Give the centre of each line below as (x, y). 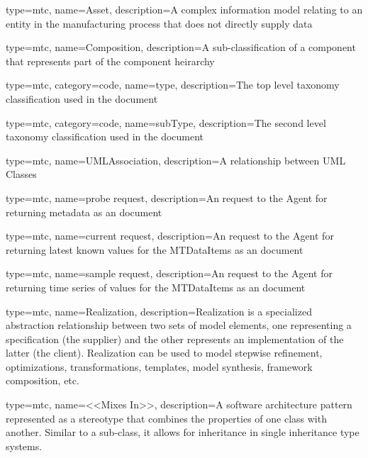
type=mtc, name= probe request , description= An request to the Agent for (167, 197)
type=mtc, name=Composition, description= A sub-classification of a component (181, 47)
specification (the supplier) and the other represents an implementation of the (175, 339)
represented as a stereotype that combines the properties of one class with (166, 418)
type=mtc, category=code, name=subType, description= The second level (166, 122)
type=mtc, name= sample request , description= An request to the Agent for (169, 273)
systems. (24, 446)
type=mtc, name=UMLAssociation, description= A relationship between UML (176, 160)
